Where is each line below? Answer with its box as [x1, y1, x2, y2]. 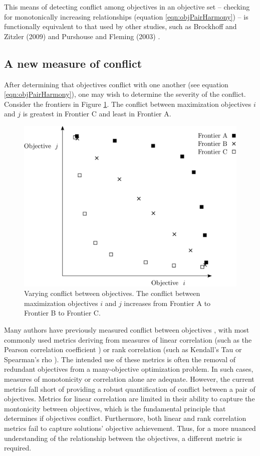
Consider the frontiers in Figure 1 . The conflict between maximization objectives [4, 98, 251, 109]
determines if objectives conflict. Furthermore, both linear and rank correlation [4, 413, 246, 423]
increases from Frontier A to [124, 297, 211, 308]
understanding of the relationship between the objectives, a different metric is [4, 432, 242, 443]
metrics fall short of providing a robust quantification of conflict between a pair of [4, 383, 255, 394]
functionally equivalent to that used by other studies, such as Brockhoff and [4, 21, 237, 32]
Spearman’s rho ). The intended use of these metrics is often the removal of [4, 354, 236, 364]
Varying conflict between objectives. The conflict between [24, 288, 200, 298]
